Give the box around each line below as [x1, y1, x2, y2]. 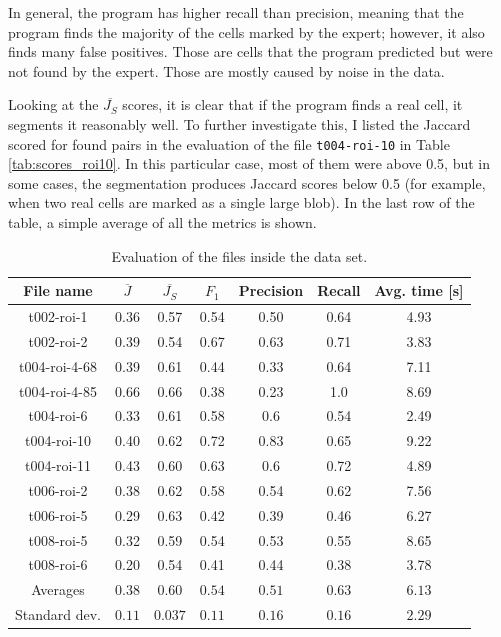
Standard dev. [15, 604, 102, 625]
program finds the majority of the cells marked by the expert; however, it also [8, 21, 485, 42]
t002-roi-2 [28, 330, 88, 351]
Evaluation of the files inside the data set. [111, 245, 368, 266]
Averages [31, 579, 85, 600]
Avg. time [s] [374, 280, 464, 301]
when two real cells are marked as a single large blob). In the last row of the [8, 192, 475, 213]
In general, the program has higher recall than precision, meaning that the [8, 2, 464, 22]
